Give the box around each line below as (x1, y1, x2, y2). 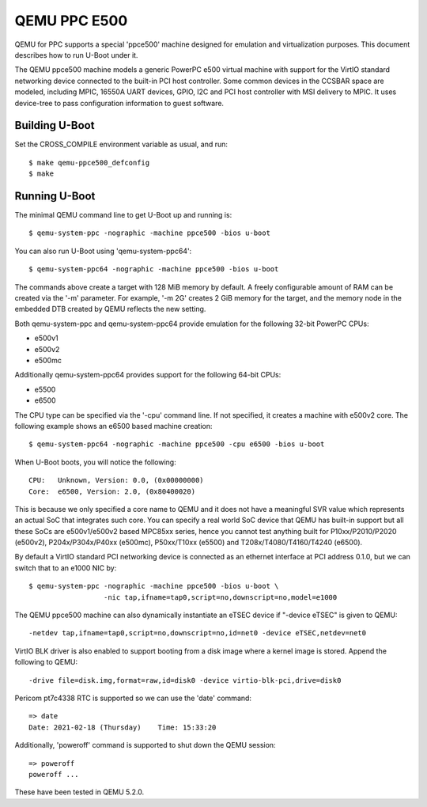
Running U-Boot (14, 190, 96, 203)
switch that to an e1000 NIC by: (14, 563, 117, 573)
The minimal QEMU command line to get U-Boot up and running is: (14, 210, 232, 220)
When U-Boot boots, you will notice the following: (14, 457, 177, 467)
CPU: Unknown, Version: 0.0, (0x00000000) (28, 475, 205, 485)
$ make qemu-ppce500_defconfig (28, 158, 150, 167)
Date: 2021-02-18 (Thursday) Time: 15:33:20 (28, 722, 217, 732)
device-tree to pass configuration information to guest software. (14, 98, 225, 108)
